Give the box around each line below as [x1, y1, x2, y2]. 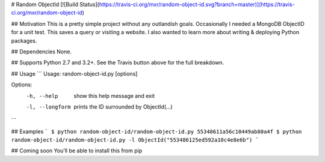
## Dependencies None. [11, 48, 72, 55]
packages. [11, 37, 37, 44]
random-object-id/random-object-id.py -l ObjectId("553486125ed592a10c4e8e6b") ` [11, 137, 259, 143]
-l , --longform [26, 103, 72, 110]
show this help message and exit [73, 92, 155, 99]
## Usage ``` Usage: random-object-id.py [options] [11, 70, 138, 77]
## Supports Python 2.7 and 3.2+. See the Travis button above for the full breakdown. [11, 59, 224, 66]
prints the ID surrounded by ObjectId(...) [73, 103, 173, 110]
